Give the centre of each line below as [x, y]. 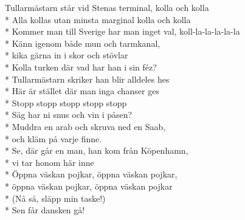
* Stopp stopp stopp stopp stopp [66, 102]
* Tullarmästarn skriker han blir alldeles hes [87, 79]
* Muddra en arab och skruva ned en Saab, [85, 126]
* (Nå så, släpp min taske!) [55, 198]
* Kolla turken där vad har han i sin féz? [81, 67]
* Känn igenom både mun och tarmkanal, [83, 43]
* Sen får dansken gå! [45, 210]
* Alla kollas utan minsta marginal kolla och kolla [98, 19]
